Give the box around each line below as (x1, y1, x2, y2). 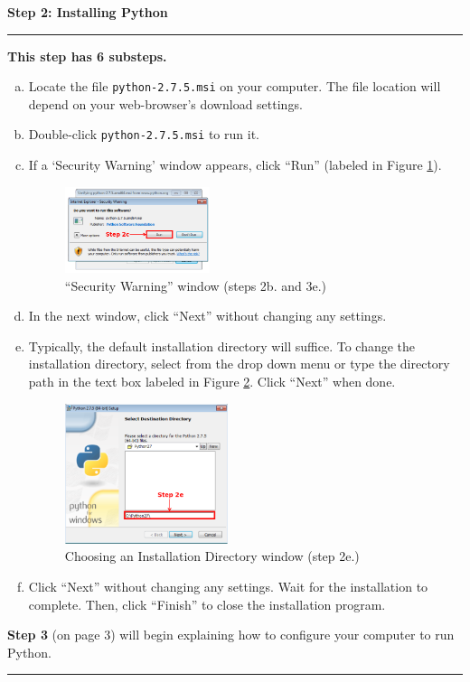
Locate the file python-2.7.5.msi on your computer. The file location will (28, 77, 441, 96)
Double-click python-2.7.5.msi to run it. (28, 125, 259, 144)
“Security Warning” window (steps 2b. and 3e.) (64, 276, 326, 294)
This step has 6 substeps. (7, 46, 167, 65)
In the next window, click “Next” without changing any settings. (28, 306, 387, 325)
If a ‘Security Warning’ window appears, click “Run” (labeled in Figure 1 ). (28, 155, 442, 174)
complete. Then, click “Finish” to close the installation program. (28, 594, 386, 613)
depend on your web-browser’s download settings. (28, 94, 303, 113)
